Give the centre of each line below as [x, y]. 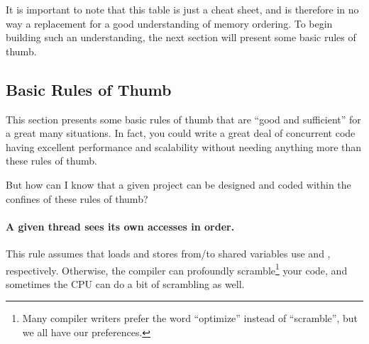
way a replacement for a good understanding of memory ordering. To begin [169, 23]
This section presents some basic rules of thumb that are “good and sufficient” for [183, 119]
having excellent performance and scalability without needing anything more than [184, 146]
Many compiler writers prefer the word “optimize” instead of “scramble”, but [190, 318]
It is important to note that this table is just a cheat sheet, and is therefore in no [182, 9]
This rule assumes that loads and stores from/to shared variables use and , [168, 253]
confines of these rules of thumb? [77, 198]
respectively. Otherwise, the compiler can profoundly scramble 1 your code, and [177, 269]
